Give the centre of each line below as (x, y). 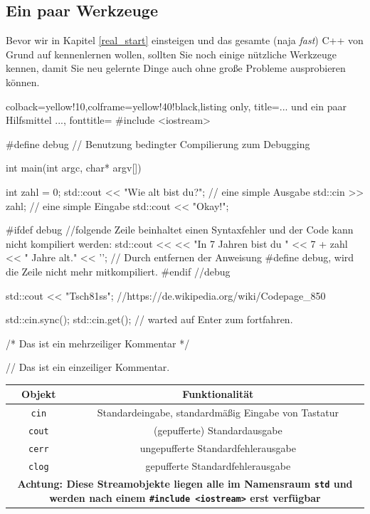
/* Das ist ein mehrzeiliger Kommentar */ (98, 343)
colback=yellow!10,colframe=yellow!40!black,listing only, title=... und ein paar (176, 106)
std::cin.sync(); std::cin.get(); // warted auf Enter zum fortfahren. (149, 319)
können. (23, 82)
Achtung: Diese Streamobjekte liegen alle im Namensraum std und (185, 483)
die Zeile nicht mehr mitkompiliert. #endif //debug (118, 271)
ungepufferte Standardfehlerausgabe (218, 448)
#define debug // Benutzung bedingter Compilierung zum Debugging (158, 143)
